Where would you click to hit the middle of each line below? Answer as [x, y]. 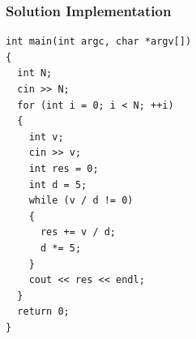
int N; [35, 73]
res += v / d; [78, 232]
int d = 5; [58, 185]
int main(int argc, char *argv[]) [99, 42]
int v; [46, 137]
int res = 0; [64, 168]
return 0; [43, 312]
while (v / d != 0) [81, 201]
